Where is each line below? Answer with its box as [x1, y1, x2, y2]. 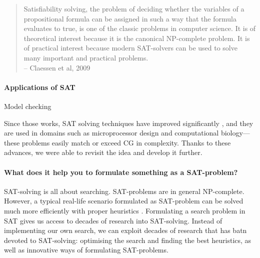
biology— [220, 127, 250, 138]
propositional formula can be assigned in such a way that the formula [23, 13, 236, 23]
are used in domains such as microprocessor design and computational [4, 127, 219, 138]
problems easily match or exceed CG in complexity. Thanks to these [21, 137, 231, 147]
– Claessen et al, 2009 [23, 62, 90, 72]
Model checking [4, 100, 51, 111]
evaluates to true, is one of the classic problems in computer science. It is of [23, 23, 256, 33]
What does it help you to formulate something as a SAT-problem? [4, 166, 238, 177]
